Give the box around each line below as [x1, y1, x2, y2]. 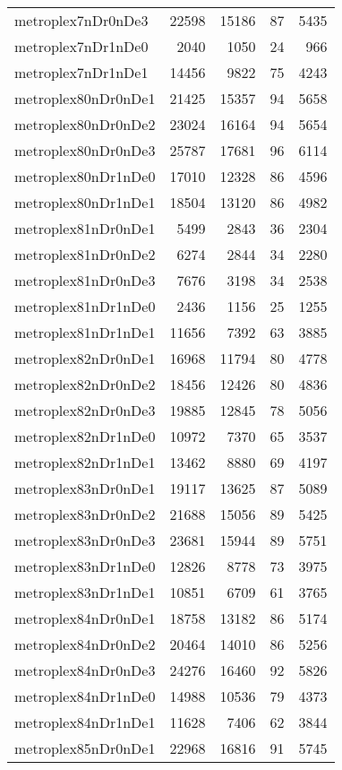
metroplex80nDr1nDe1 [14, 192, 156, 212]
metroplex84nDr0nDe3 [14, 660, 156, 680]
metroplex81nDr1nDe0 [14, 296, 156, 316]
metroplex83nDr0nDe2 [14, 504, 156, 524]
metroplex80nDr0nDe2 [14, 114, 156, 134]
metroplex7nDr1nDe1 [14, 62, 149, 82]
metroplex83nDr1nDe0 [14, 556, 156, 576]
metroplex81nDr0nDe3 [14, 270, 156, 290]
